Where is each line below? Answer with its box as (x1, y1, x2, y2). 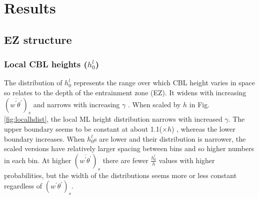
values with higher (158, 155, 215, 165)
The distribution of (4, 77, 62, 88)
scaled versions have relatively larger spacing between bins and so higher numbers (4, 143, 254, 154)
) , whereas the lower (171, 123, 235, 134)
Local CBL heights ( (4, 58, 87, 70)
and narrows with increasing (33, 99, 120, 109)
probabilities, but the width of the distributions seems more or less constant (4, 170, 237, 180)
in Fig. (189, 99, 210, 109)
